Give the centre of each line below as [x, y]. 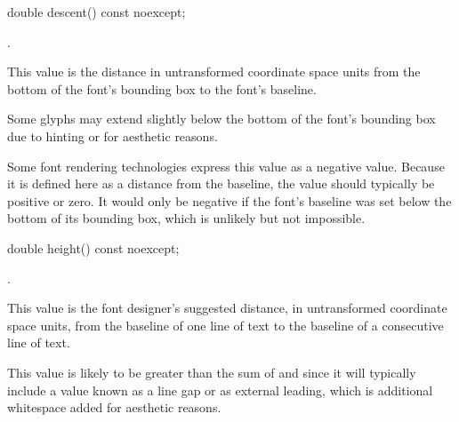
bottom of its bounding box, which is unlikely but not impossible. [186, 218]
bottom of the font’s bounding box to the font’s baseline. [162, 88]
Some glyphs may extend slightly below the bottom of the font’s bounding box [221, 119]
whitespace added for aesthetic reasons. [114, 407]
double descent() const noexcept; [97, 12]
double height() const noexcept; [93, 247]
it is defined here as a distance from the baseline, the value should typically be [221, 183]
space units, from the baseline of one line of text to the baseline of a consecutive [225, 325]
